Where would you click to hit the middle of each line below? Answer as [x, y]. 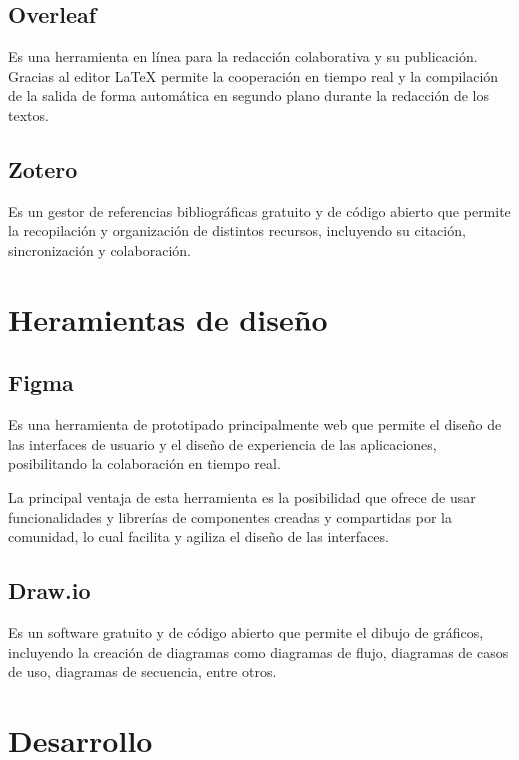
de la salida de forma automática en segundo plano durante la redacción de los [249, 95]
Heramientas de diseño [168, 318]
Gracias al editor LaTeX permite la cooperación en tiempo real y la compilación [253, 75]
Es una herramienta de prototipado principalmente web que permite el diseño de [255, 424]
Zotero [43, 168]
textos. [28, 114]
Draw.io [49, 590]
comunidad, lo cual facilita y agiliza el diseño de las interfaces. [198, 536]
